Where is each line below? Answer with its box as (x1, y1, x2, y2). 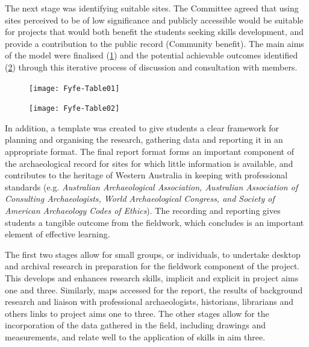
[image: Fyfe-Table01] (29, 84, 120, 93)
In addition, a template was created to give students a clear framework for (5, 121, 279, 134)
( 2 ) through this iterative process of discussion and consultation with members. (5, 60, 298, 73)
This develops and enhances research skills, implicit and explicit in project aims (5, 272, 299, 284)
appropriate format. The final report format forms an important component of (5, 145, 294, 158)
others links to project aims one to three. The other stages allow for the (5, 307, 269, 319)
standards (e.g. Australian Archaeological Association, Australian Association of (5, 180, 298, 193)
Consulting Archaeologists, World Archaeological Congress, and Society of (5, 192, 275, 205)
